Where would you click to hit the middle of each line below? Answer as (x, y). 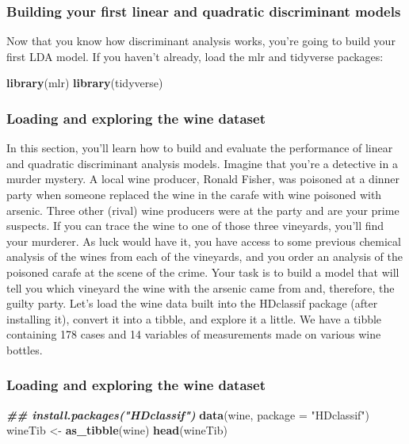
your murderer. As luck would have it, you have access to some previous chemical (204, 241)
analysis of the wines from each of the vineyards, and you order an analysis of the (204, 256)
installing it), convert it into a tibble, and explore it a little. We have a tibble (194, 318)
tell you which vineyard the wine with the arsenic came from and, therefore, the (201, 287)
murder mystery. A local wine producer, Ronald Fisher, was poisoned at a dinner (203, 179)
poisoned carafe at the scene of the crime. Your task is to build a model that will (203, 272)
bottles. (25, 349)
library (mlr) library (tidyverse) (85, 83)
